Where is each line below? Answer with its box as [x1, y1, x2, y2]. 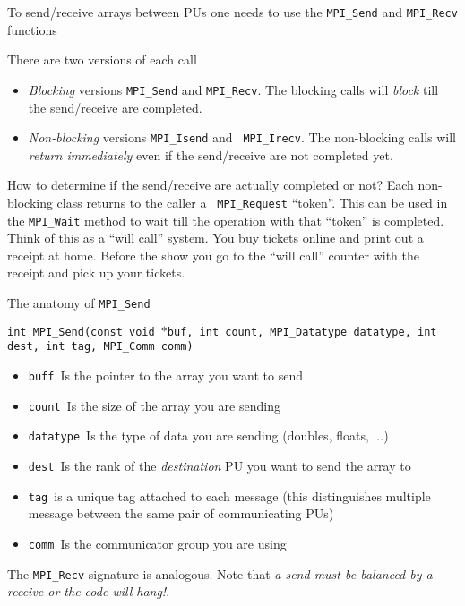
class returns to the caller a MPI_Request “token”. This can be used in [56, 192, 448, 211]
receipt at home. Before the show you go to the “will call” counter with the [7, 245, 419, 264]
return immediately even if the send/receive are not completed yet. [28, 145, 393, 164]
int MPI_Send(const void [7, 325, 155, 338]
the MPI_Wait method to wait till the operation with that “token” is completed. [7, 210, 444, 229]
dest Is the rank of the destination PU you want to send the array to [28, 456, 411, 474]
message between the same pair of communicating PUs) [28, 504, 334, 523]
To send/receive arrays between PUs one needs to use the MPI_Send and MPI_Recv [7, 3, 458, 21]
